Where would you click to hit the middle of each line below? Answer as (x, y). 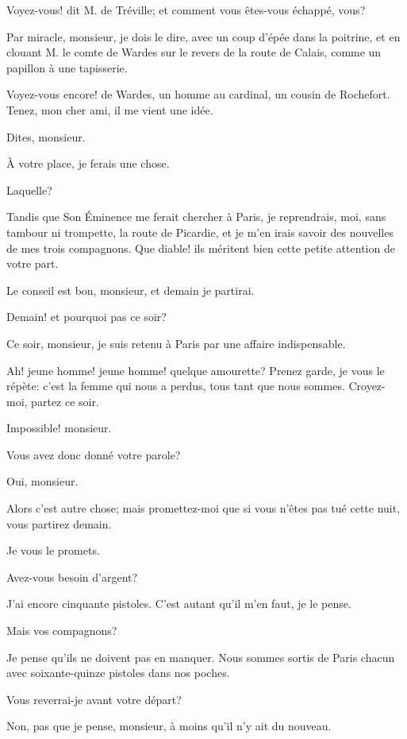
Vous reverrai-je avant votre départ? (94, 699)
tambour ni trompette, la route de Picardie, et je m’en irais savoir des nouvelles (200, 232)
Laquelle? (29, 190)
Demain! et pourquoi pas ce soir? (86, 317)
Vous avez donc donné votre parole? (94, 454)
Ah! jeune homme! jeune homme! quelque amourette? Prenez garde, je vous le (196, 370)
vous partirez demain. (59, 523)
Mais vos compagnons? (62, 631)
